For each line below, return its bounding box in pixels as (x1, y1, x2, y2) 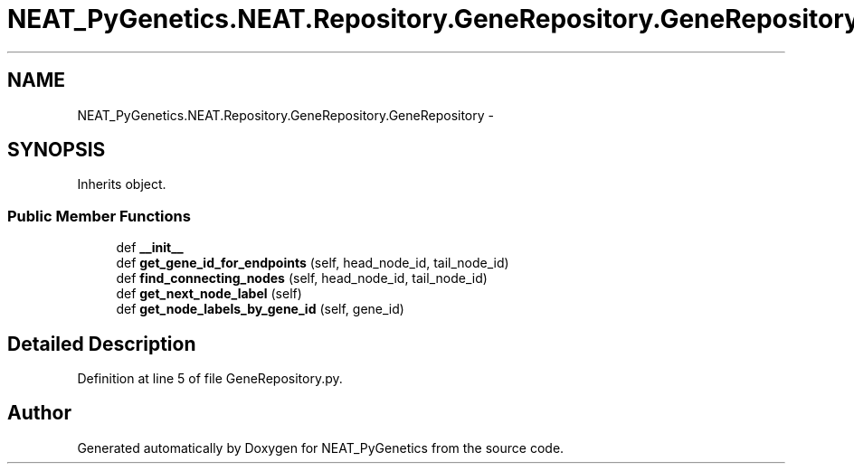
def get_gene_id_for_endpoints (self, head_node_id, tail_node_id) (116, 255, 509, 271)
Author (7, 401, 71, 425)
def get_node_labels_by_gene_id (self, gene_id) (116, 301, 404, 317)
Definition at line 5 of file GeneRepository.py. (77, 371, 343, 387)
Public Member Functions (7, 206, 191, 225)
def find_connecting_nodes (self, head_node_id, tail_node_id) (116, 270, 488, 287)
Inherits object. (77, 176, 166, 193)
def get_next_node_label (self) (116, 286, 302, 302)
